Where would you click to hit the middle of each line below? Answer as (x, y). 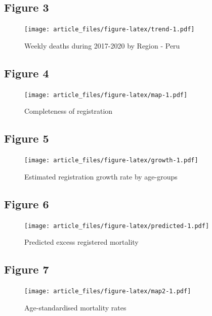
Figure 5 (27, 138)
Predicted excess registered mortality (81, 242)
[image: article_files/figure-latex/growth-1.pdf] (111, 161)
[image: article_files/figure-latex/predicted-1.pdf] (117, 226)
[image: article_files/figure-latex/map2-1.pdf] (108, 291)
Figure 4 (27, 73)
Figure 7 (27, 269)
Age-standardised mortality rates (75, 307)
